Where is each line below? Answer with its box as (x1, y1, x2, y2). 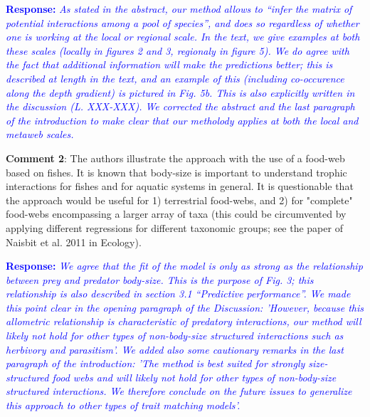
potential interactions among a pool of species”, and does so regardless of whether (6, 15, 359, 30)
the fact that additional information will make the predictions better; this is (6, 57, 333, 72)
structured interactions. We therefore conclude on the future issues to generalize (6, 384, 352, 398)
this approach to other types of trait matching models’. (6, 398, 240, 413)
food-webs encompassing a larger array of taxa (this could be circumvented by (6, 206, 347, 221)
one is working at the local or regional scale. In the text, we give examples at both (6, 29, 360, 44)
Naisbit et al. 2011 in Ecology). (6, 234, 142, 249)
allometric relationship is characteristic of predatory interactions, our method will (6, 314, 361, 329)
